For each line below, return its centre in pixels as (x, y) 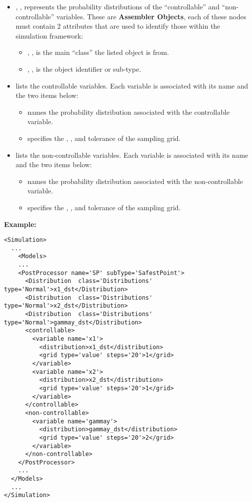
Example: (20, 224)
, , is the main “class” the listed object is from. (98, 52)
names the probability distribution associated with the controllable (128, 112)
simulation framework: (49, 35)
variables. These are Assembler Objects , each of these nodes (151, 16)
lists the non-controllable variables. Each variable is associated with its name (132, 155)
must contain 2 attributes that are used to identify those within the (118, 26)
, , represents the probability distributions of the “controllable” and (118, 6)
